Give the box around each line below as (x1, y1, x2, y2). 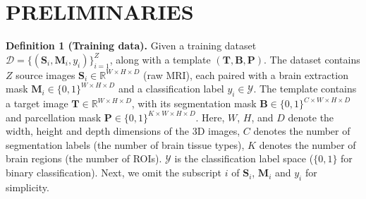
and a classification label (118, 81, 224, 96)
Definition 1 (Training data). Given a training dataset (6, 38, 257, 53)
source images (16, 67, 75, 82)
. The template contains (253, 81, 357, 96)
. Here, (195, 109, 225, 124)
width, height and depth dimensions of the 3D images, (6, 123, 240, 138)
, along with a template (109, 52, 211, 66)
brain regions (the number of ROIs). (6, 151, 162, 166)
